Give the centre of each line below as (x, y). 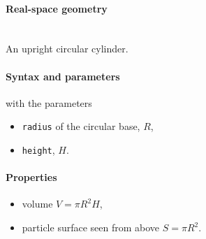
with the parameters (49, 102)
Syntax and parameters (63, 76)
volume (37, 204)
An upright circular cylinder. (67, 49)
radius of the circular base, (81, 126)
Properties (31, 177)
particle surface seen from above (91, 227)
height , (38, 150)
